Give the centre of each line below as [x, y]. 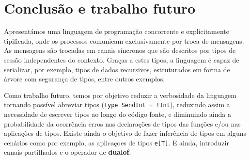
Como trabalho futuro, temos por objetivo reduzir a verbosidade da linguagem [120, 95]
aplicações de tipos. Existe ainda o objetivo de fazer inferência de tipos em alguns [125, 133]
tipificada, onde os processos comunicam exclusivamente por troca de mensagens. [124, 40]
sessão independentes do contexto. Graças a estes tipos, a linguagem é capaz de [122, 59]
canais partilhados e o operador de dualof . [68, 152]
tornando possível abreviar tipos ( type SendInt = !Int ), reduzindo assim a [117, 104]
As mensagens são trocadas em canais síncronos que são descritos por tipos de [120, 50]
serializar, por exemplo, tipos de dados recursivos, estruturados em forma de [117, 69]
